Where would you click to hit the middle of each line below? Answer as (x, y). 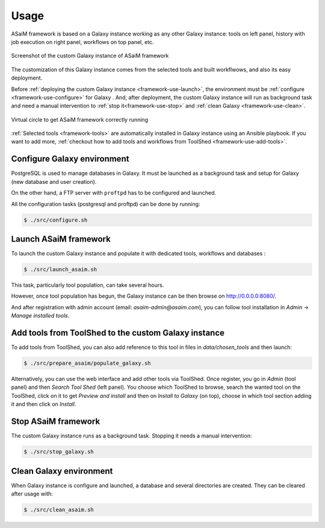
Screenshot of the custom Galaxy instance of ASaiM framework (90, 56)
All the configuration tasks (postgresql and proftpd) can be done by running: (106, 204)
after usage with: (32, 494)
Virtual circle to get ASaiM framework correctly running (80, 119)
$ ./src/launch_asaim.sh (60, 269)
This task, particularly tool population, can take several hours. (88, 285)
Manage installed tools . (40, 316)
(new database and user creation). (54, 181)
